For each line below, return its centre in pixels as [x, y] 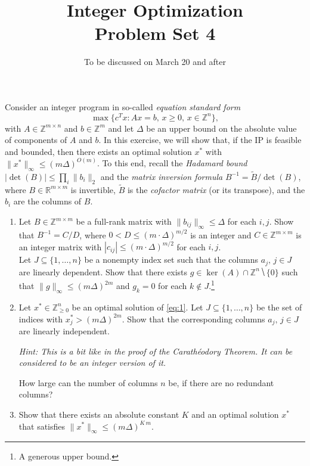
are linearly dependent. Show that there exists [103, 271]
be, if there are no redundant [221, 382]
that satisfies [42, 426]
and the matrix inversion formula [162, 176]
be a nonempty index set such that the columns [171, 260]
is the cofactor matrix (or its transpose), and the [216, 189]
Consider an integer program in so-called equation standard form [123, 106]
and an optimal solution [235, 414]
